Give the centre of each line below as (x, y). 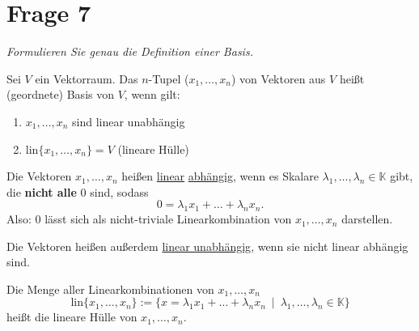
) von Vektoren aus (278, 78)
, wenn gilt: (152, 94)
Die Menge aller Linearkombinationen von (110, 289)
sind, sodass (119, 191)
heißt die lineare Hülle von (72, 317)
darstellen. (367, 219)
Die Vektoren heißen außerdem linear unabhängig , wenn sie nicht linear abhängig (207, 246)
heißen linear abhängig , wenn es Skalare (220, 176)
